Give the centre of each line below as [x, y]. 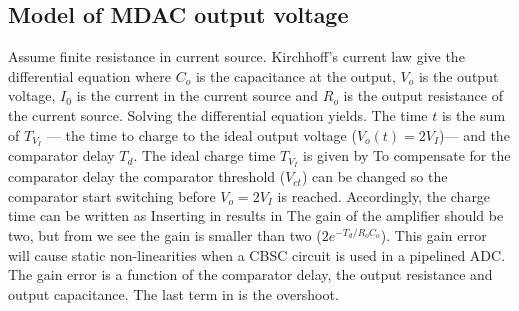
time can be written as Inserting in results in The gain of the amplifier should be [256, 215]
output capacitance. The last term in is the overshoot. [173, 293]
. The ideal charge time [204, 155]
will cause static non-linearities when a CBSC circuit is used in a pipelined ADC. [257, 254]
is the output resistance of [423, 95]
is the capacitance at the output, [295, 75]
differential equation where [90, 75]
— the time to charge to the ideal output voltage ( [201, 134]
